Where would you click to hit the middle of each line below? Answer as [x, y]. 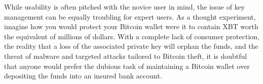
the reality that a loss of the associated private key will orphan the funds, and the [131, 46]
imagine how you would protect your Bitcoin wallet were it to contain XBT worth [131, 26]
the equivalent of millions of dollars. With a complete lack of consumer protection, [132, 36]
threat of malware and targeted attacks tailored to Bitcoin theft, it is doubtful [126, 56]
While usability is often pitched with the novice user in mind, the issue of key [125, 7]
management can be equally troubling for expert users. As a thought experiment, [130, 16]
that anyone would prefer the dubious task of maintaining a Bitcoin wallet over [127, 66]
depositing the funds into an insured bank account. [83, 76]
